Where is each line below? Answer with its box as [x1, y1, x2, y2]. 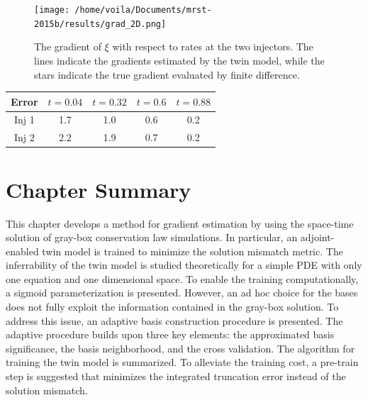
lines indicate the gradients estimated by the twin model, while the [34, 52, 325, 67]
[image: [34, 5, 70, 15]
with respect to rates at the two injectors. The [112, 39, 313, 54]
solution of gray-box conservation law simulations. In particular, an [6, 230, 298, 245]
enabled [6, 243, 39, 258]
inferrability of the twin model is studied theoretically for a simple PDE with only [6, 257, 362, 272]
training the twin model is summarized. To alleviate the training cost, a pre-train [6, 355, 359, 370]
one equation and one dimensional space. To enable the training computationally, [6, 271, 359, 286]
